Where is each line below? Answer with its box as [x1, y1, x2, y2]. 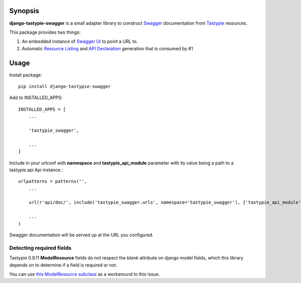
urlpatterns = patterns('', [18, 178, 87, 184]
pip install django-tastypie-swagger [18, 83, 111, 89]
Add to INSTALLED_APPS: [9, 95, 63, 101]
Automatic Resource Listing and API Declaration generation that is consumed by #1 [22, 45, 193, 51]
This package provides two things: [9, 29, 81, 35]
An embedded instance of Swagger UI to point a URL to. [22, 38, 138, 45]
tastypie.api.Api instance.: [9, 166, 63, 173]
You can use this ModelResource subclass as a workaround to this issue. [9, 271, 160, 277]
